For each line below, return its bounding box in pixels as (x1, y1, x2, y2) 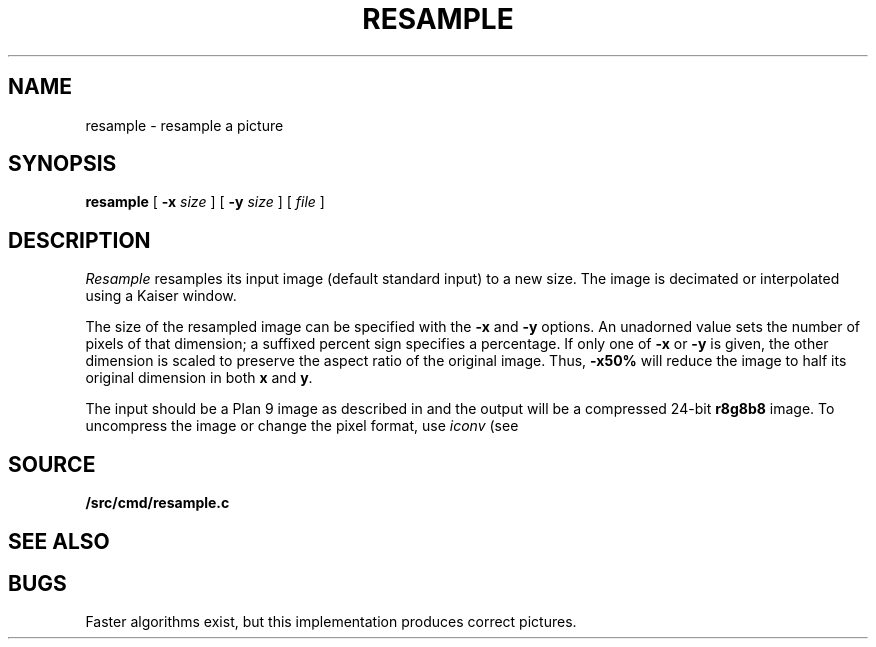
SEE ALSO (8, 528, 110, 554)
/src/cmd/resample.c (85, 494, 230, 512)
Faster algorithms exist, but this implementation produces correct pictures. (85, 613, 577, 631)
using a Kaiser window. (85, 287, 237, 305)
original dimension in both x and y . (85, 369, 313, 387)
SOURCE (8, 451, 96, 477)
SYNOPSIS (8, 151, 117, 177)
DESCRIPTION (8, 227, 151, 253)
